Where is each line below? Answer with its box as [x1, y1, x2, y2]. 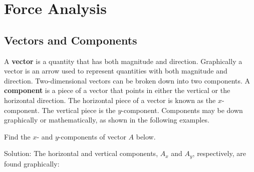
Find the [4, 131, 31, 141]
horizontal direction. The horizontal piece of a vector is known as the [4, 94, 216, 105]
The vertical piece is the [42, 104, 116, 115]
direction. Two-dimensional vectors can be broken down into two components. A [4, 75, 250, 85]
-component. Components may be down [121, 104, 243, 115]
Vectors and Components [4, 32, 137, 47]
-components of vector [58, 131, 126, 141]
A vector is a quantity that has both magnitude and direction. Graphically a [4, 55, 242, 66]
